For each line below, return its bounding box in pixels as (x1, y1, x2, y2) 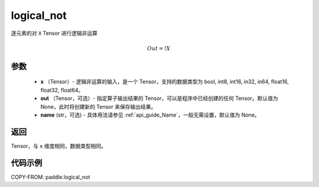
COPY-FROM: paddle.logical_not (11, 173, 90, 180)
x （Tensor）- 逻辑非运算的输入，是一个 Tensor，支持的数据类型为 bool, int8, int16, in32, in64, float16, (40, 78, 289, 85)
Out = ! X (147, 45, 171, 51)
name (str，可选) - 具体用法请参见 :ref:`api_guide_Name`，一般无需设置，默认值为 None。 (40, 111, 260, 118)
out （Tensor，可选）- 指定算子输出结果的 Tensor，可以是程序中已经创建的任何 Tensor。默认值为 (40, 95, 278, 102)
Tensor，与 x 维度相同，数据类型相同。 (11, 142, 106, 149)
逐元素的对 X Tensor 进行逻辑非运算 (11, 30, 97, 37)
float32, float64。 (40, 86, 84, 93)
